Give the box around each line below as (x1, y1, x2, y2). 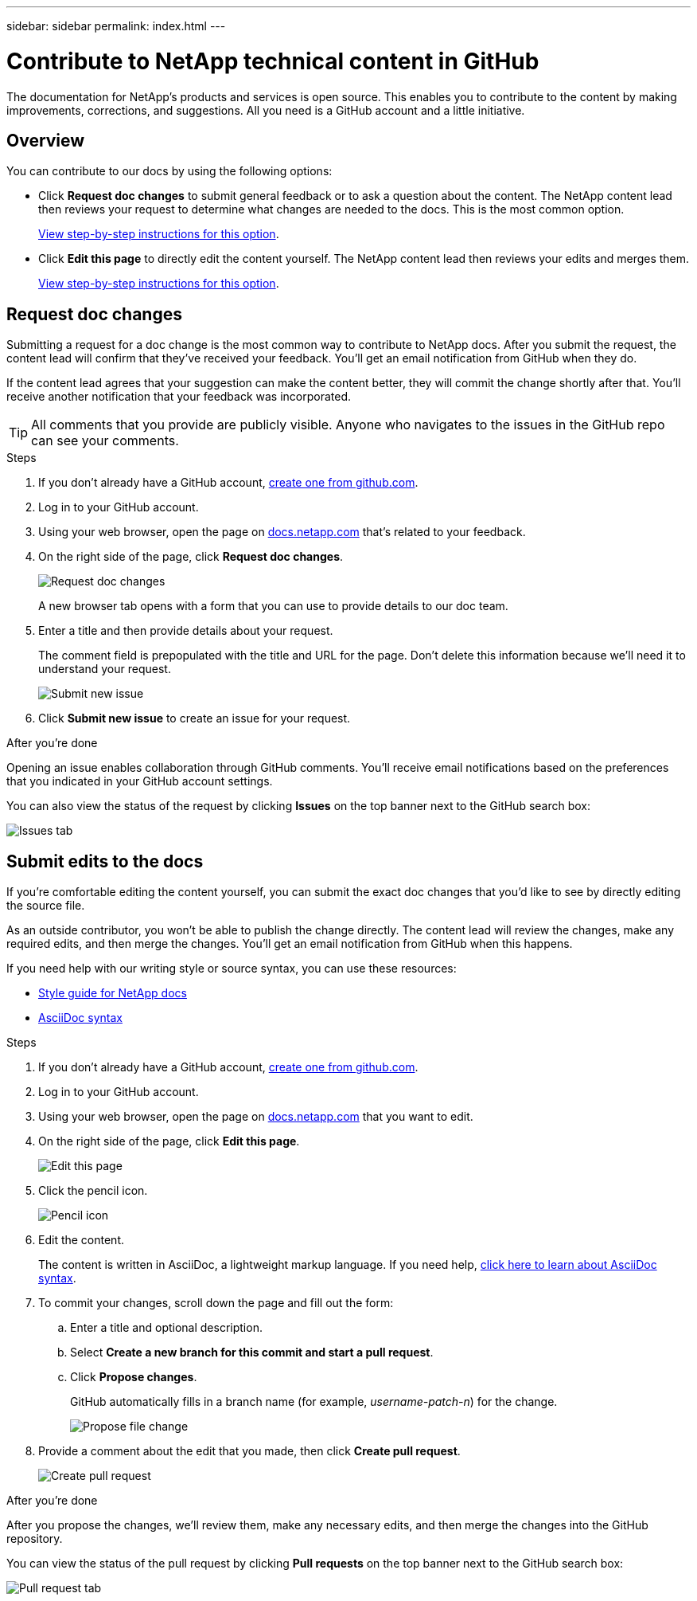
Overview (6, 130, 85, 151)
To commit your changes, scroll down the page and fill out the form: (38, 1296, 394, 1310)
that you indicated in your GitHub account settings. (6, 774, 273, 789)
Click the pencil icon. (38, 1184, 148, 1198)
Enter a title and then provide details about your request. (38, 624, 333, 638)
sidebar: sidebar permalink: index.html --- (6, 19, 226, 33)
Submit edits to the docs (6, 851, 204, 871)
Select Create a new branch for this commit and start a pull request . (70, 1345, 434, 1360)
